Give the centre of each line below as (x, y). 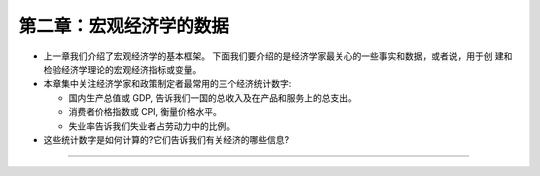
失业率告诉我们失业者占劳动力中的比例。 (151, 126)
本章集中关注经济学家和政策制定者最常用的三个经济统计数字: (167, 84)
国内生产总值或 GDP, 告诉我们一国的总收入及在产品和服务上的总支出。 (212, 97)
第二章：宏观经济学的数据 (124, 26)
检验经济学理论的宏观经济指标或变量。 (122, 69)
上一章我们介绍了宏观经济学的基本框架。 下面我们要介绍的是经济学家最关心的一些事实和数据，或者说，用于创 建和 (278, 56)
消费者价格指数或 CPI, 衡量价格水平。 (145, 112)
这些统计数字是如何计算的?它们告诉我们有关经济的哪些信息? (166, 139)
